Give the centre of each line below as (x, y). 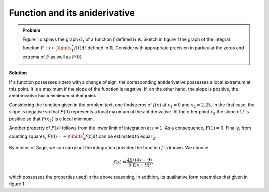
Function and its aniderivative (72, 13)
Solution (18, 73)
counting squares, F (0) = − (38, 136)
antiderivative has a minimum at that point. (53, 96)
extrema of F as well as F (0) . (53, 57)
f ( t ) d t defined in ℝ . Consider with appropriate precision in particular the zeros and (159, 48)
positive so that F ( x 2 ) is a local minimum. (52, 119)
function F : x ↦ (39, 48)
